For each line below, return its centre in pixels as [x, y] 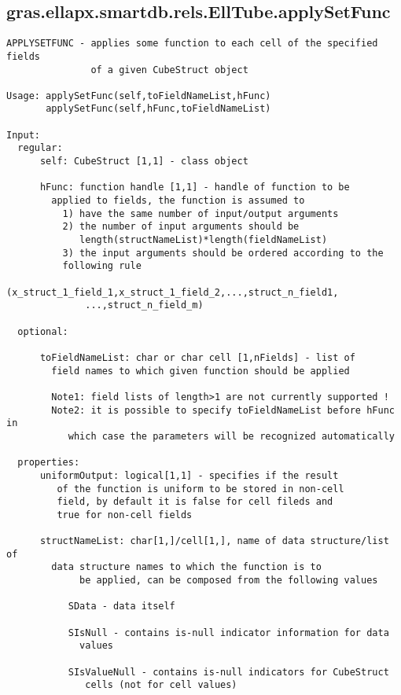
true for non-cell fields [125, 515]
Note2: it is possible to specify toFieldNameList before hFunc [223, 410]
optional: [43, 331]
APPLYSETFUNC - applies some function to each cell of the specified [192, 44]
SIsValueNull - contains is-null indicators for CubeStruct [228, 672]
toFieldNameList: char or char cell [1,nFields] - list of [197, 357]
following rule [102, 266]
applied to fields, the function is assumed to [178, 201]
